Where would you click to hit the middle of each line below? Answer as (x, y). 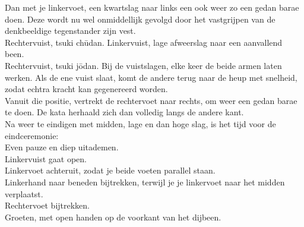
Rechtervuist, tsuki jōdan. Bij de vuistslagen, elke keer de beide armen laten (143, 65)
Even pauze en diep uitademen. (62, 147)
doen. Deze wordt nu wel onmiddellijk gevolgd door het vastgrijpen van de (140, 19)
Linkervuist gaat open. (46, 158)
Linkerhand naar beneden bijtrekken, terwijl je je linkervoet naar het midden (145, 182)
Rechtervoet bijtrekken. (47, 205)
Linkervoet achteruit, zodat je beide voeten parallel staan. (110, 170)
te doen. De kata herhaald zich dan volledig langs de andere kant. (124, 112)
